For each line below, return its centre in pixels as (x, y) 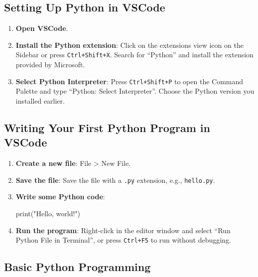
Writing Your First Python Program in (107, 127)
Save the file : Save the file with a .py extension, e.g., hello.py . (115, 180)
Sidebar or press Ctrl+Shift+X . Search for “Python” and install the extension (134, 55)
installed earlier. (40, 100)
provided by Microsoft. (50, 65)
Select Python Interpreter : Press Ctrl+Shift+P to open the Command (129, 81)
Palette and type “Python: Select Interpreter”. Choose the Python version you (135, 91)
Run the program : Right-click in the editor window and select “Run (123, 230)
